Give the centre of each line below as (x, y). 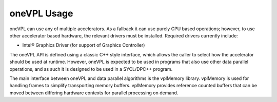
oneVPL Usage (41, 13)
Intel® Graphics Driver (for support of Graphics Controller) (84, 45)
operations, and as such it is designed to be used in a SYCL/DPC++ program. (91, 69)
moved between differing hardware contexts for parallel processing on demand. (94, 93)
